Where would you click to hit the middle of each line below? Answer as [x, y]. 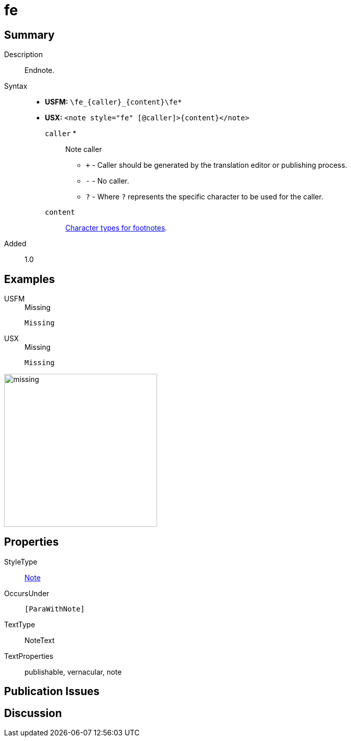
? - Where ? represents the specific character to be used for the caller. [205, 197]
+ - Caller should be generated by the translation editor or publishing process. [217, 165]
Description [23, 55]
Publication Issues [52, 692]
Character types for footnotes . [116, 228]
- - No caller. [107, 181]
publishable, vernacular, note [73, 672]
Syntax [16, 86]
